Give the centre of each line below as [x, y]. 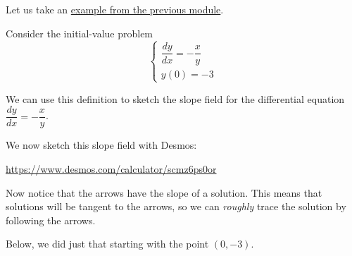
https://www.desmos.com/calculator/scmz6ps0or [111, 169]
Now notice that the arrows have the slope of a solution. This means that [164, 192]
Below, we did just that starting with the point [107, 244]
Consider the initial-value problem [80, 33]
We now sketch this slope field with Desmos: [101, 145]
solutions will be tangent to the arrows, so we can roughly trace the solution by [176, 206]
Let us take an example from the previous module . [115, 9]
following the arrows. [51, 220]
